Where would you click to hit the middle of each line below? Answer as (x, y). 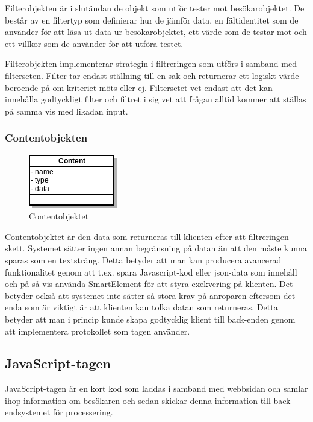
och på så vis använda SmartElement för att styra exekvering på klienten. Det (149, 284)
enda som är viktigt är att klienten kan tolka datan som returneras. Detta (141, 307)
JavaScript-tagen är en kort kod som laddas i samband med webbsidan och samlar (156, 389)
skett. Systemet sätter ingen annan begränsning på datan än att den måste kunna (156, 248)
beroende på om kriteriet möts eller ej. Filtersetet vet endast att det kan (139, 87)
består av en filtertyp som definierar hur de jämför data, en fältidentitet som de (152, 20)
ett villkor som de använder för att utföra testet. (94, 43)
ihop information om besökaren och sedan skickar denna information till (138, 400)
